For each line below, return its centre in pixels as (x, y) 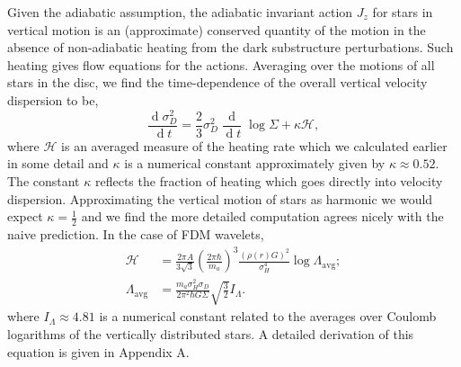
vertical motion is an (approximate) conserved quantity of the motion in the (217, 29)
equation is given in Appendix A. (98, 351)
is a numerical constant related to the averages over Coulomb (268, 316)
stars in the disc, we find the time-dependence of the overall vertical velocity (217, 82)
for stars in (403, 12)
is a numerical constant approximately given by (255, 163)
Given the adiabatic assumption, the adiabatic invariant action (180, 12)
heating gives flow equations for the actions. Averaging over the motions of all (221, 64)
